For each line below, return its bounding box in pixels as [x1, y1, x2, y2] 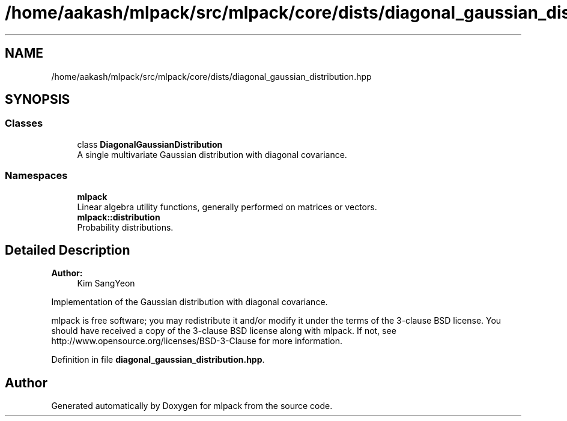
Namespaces [5, 169, 68, 182]
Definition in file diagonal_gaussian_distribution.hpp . [51, 354, 265, 365]
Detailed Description [5, 242, 130, 258]
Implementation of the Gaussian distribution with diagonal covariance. [51, 297, 328, 307]
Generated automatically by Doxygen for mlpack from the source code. [51, 401, 333, 411]
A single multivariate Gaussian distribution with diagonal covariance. [77, 149, 347, 160]
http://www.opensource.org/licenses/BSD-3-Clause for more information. [51, 336, 342, 347]
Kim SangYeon [77, 278, 135, 289]
